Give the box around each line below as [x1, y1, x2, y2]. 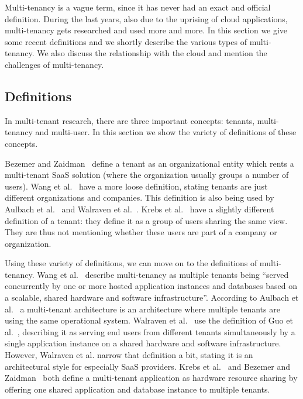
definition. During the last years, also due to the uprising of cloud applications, [5, 12, 288, 25]
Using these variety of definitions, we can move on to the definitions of [5, 257, 257, 269]
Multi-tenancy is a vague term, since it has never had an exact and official [5, 1, 271, 13]
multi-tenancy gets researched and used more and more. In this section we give [5, 24, 288, 36]
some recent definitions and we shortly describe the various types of [5, 35, 247, 47]
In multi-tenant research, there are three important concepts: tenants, [5, 114, 255, 126]
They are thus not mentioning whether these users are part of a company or [5, 226, 277, 238]
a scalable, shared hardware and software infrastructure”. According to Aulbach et [5, 291, 299, 304]
